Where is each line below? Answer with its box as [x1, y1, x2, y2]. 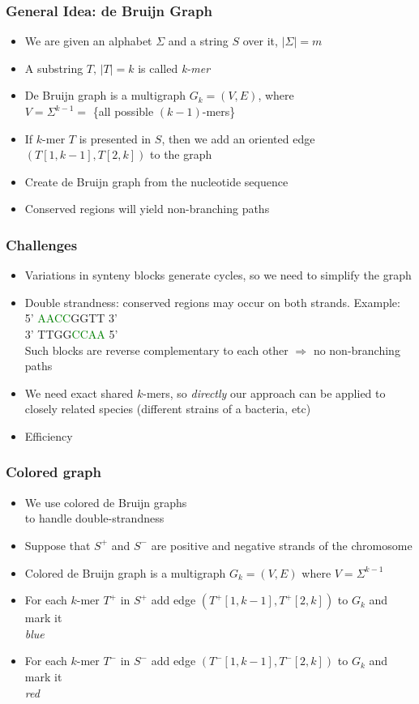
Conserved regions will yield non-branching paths [24, 200, 270, 217]
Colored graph [6, 462, 101, 482]
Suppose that [24, 536, 91, 553]
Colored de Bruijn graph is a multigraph [24, 564, 226, 581]
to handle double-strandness [24, 510, 165, 527]
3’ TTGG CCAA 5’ [24, 325, 118, 342]
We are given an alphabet [24, 32, 152, 49]
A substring [24, 59, 83, 76]
